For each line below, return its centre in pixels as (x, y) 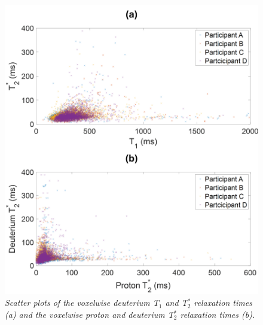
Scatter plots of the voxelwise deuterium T (82, 303)
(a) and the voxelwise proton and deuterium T (89, 314)
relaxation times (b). (218, 314)
